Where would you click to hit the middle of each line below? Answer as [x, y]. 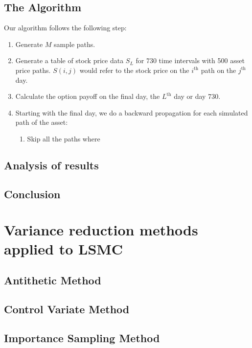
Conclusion [32, 194]
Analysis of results [51, 165]
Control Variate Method [67, 309]
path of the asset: [42, 122]
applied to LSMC [64, 249]
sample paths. [75, 44]
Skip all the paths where [64, 138]
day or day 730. [197, 96]
